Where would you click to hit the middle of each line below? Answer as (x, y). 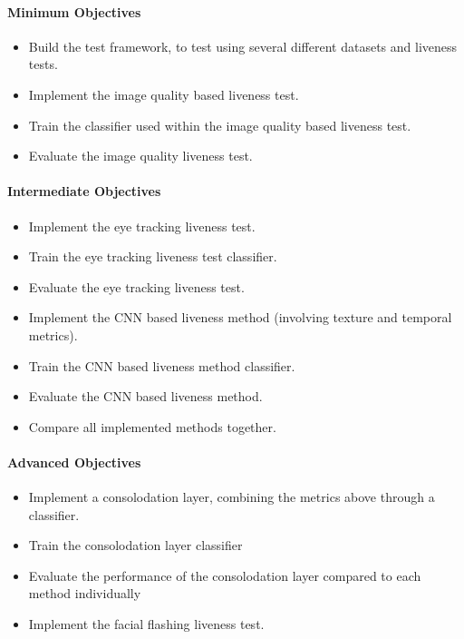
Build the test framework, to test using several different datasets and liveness (243, 46)
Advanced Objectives (74, 462)
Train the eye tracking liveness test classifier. (153, 256)
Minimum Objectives (74, 11)
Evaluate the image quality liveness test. (140, 156)
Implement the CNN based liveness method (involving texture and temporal (240, 317)
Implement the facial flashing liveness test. (146, 624)
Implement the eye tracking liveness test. (142, 226)
